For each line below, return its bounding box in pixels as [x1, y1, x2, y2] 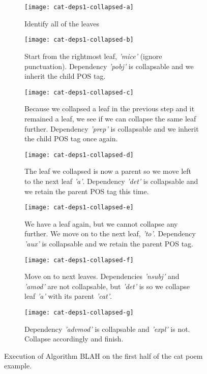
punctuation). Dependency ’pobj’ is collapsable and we [24, 60, 194, 71]
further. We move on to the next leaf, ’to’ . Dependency [24, 228, 196, 239]
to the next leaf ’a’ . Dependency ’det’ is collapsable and [24, 175, 198, 186]
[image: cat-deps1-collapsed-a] [24, 4, 134, 11]
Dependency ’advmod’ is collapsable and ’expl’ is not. [24, 323, 190, 334]
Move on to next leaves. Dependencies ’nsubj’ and [24, 271, 180, 282]
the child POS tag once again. [24, 133, 118, 144]
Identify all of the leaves [24, 18, 100, 28]
